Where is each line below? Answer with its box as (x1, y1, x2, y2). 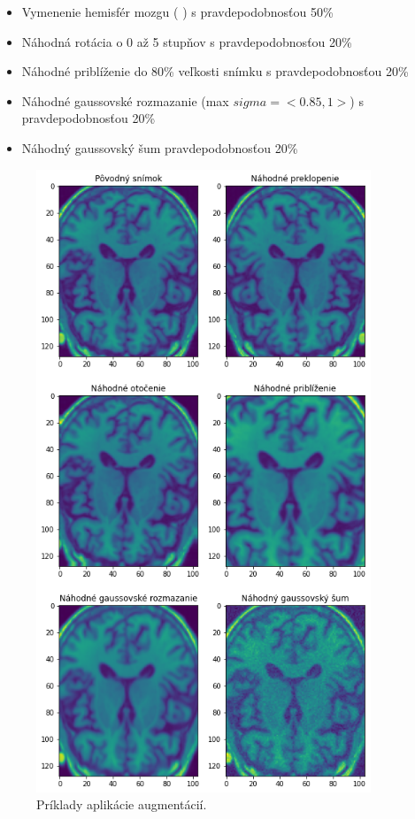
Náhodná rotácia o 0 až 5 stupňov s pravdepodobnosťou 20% (21, 32, 352, 50)
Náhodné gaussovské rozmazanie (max (21, 91, 229, 110)
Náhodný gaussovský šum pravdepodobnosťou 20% (21, 138, 298, 157)
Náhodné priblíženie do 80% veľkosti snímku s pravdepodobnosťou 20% (21, 62, 409, 80)
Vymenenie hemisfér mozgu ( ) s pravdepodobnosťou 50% (21, 3, 334, 20)
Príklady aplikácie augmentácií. (36, 795, 207, 814)
